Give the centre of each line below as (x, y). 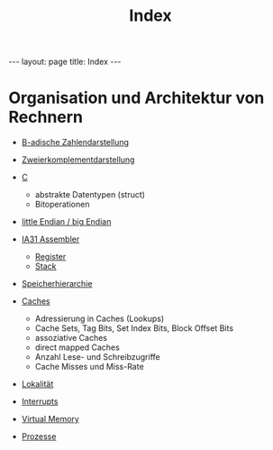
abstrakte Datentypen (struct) (90, 195)
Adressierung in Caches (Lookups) (99, 319)
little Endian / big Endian (66, 222)
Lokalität (37, 384)
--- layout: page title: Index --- (65, 62)
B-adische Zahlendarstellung (75, 142)
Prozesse (39, 436)
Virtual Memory (50, 419)
